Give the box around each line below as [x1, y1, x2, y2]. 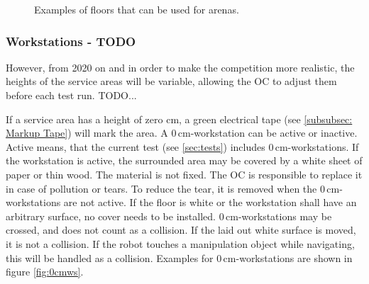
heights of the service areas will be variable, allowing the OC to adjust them [6, 74, 337, 89]
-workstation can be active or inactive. [190, 125, 358, 140]
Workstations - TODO [6, 32, 136, 50]
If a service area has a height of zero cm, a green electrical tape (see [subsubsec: [6, 111, 353, 126]
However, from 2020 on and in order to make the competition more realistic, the [6, 59, 355, 74]
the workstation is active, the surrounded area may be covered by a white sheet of [6, 153, 363, 168]
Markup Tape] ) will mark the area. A [6, 125, 168, 140]
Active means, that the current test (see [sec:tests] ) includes [6, 139, 265, 154]
